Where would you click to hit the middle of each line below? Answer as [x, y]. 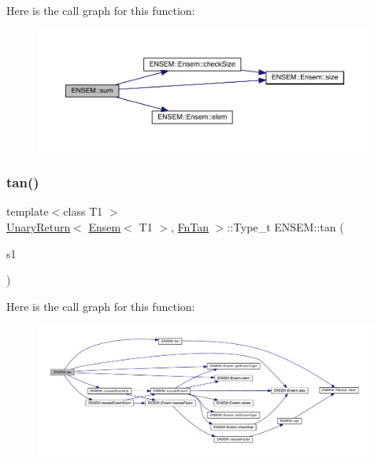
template [28, 211]
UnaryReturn [39, 227]
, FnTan [190, 227]
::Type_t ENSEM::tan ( [285, 227]
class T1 [83, 211]
